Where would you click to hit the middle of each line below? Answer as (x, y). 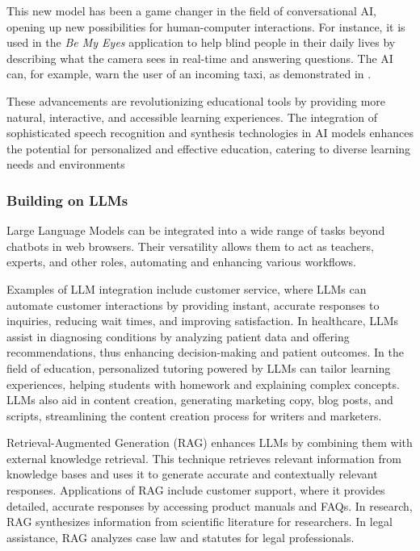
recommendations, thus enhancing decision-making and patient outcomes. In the (205, 352)
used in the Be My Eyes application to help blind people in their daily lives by (201, 42)
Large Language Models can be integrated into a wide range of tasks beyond (196, 230)
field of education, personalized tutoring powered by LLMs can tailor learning (199, 367)
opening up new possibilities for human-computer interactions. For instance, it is (206, 26)
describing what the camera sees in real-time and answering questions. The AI (200, 58)
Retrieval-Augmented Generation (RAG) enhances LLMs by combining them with (210, 442)
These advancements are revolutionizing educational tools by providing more (196, 100)
